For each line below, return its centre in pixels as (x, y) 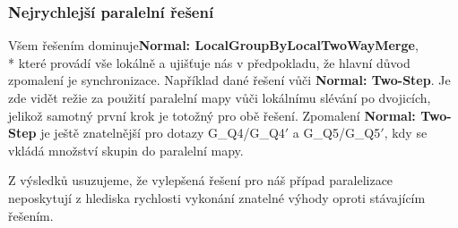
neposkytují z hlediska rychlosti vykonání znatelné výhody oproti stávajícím (217, 197)
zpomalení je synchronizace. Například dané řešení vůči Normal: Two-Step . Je (229, 80)
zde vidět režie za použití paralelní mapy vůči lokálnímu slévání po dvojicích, (220, 97)
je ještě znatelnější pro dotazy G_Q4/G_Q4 (163, 133)
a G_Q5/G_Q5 (337, 133)
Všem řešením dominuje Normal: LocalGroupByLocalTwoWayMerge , (213, 45)
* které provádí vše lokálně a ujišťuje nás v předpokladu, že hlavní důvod (209, 62)
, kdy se (406, 133)
